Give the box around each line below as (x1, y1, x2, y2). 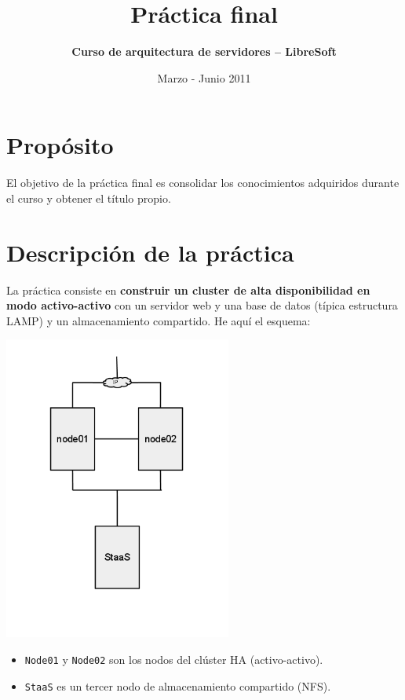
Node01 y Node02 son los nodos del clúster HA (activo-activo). (24, 651, 323, 667)
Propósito (6, 129, 114, 161)
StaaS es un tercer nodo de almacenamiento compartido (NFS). (24, 677, 331, 694)
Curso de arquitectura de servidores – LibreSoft (71, 43, 337, 60)
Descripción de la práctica (6, 236, 294, 268)
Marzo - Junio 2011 (157, 69, 251, 86)
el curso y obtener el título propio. (6, 189, 171, 206)
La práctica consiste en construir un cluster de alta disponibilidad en (6, 281, 370, 298)
